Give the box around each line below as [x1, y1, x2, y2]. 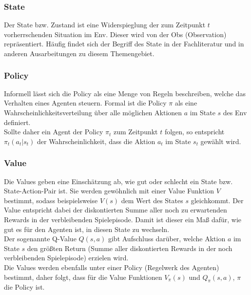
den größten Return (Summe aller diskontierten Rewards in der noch [27, 243, 232, 253]
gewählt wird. [200, 136, 241, 146]
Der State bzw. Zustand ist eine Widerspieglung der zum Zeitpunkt [4, 20, 206, 30]
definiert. [4, 117, 31, 127]
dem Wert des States [121, 195, 183, 205]
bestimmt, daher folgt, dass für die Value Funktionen [4, 272, 162, 282]
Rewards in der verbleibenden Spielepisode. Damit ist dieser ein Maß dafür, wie [4, 214, 242, 224]
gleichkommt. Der [191, 195, 244, 205]
